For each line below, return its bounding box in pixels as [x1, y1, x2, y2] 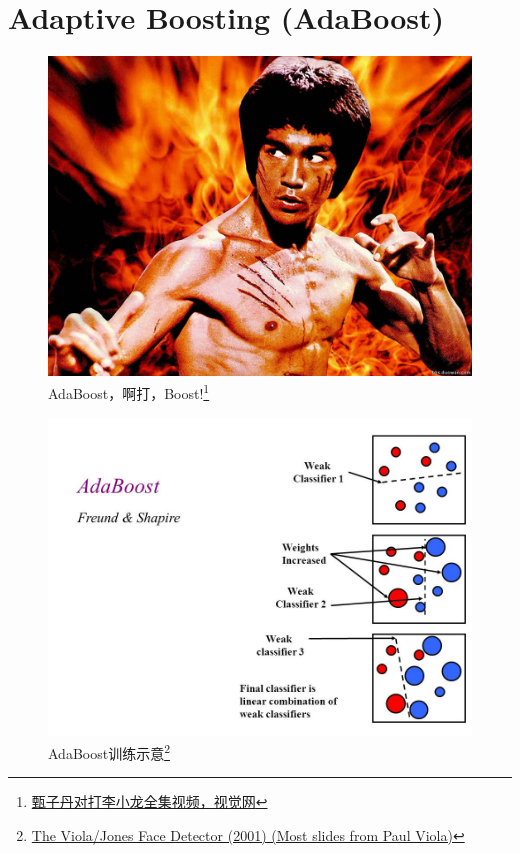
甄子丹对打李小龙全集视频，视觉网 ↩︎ [31, 791, 268, 812]
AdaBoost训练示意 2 [48, 740, 171, 763]
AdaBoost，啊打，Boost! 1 [48, 380, 210, 404]
